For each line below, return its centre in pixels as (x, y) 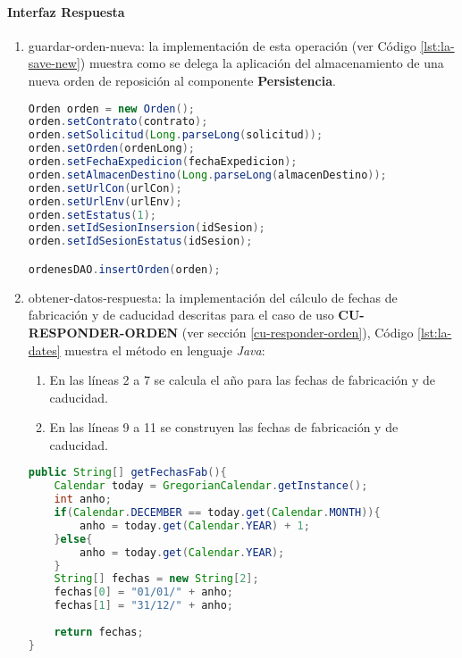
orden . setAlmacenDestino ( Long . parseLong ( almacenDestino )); (207, 175)
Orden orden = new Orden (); (111, 108)
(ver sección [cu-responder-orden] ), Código (298, 332)
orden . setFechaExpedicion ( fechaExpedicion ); (163, 162)
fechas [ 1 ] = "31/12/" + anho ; (144, 606)
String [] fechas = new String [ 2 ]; (156, 579)
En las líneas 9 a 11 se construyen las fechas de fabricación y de (224, 427)
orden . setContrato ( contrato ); (118, 122)
